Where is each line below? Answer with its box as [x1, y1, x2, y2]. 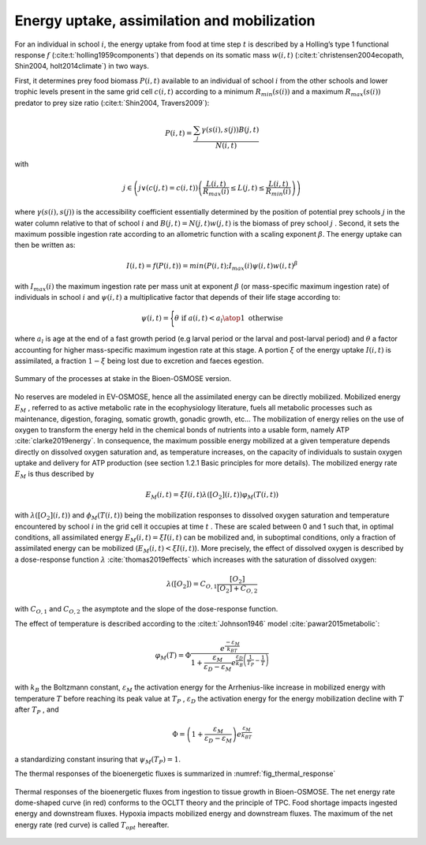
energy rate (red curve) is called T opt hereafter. [14, 820, 170, 832]
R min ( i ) [265, 186, 292, 197]
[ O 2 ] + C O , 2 [217, 584, 258, 595]
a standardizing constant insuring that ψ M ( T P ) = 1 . [14, 754, 181, 765]
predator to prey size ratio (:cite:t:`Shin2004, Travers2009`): [14, 98, 210, 107]
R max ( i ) [202, 186, 230, 197]
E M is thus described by [14, 469, 95, 480]
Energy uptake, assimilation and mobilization [14, 12, 316, 29]
